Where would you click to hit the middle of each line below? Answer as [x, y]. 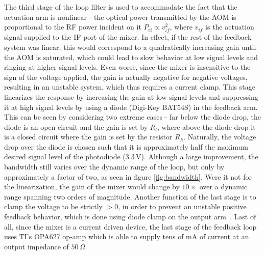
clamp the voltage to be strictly [53, 206]
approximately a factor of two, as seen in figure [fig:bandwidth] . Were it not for [128, 176]
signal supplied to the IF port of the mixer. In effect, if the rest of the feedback [128, 37]
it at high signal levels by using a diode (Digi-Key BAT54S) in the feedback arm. [131, 107]
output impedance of [37, 246]
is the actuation [230, 27]
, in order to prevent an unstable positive [182, 206]
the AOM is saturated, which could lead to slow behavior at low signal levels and [131, 57]
